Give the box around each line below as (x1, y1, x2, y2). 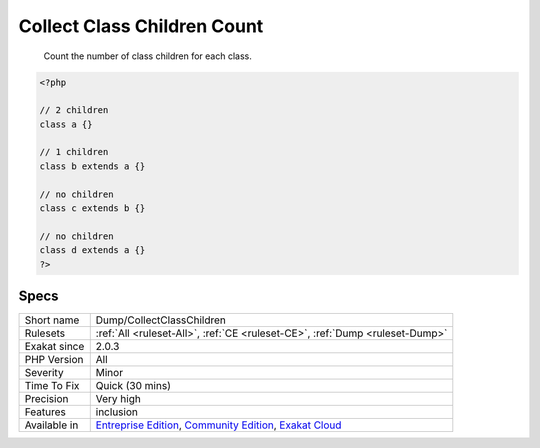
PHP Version (24, 353, 84, 367)
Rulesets (24, 326, 65, 340)
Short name (24, 313, 80, 327)
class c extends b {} (39, 203, 146, 214)
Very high (95, 392, 142, 406)
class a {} (39, 118, 93, 130)
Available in (24, 418, 79, 432)
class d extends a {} (39, 245, 146, 256)
